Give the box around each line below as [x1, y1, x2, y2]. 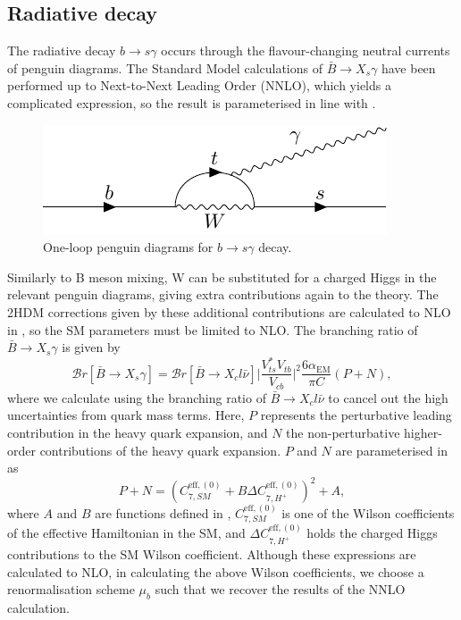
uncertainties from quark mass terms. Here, [7, 406, 245, 424]
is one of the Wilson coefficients [281, 504, 455, 523]
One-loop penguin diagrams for [43, 238, 214, 256]
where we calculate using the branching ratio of [7, 388, 266, 406]
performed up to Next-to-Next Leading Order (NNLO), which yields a [7, 76, 391, 95]
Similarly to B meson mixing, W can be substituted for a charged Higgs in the [7, 267, 437, 286]
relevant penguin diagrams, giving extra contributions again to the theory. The [7, 285, 439, 304]
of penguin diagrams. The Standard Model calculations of [7, 58, 323, 77]
